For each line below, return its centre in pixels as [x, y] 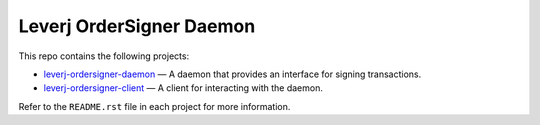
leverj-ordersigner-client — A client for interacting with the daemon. [183, 88]
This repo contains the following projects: [104, 56]
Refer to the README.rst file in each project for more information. [154, 106]
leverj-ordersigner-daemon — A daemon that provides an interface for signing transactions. [232, 74]
